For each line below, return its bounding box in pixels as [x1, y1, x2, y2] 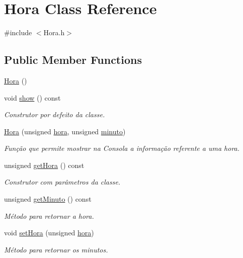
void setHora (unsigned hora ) [4, 227, 94, 238]
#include [4, 27, 32, 38]
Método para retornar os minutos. [4, 244, 108, 254]
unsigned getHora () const [4, 159, 85, 170]
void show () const [4, 92, 61, 103]
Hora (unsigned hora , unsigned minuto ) [4, 126, 126, 136]
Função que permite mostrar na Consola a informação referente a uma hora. [4, 143, 240, 153]
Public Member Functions [4, 52, 142, 67]
